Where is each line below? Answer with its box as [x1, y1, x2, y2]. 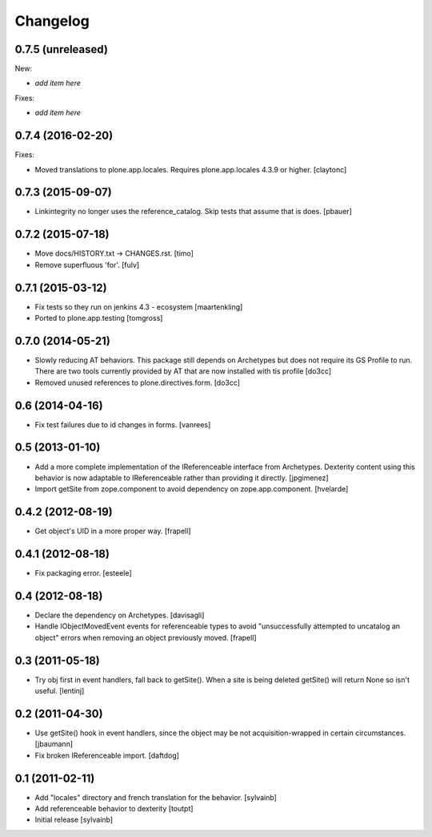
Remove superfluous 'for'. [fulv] [34, 260, 140, 269]
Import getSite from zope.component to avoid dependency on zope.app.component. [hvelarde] [34, 484, 349, 494]
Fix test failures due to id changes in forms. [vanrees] [34, 419, 211, 429]
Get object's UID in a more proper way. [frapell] [34, 526, 191, 536]
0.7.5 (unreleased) [14, 42, 108, 56]
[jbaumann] [34, 739, 74, 749]
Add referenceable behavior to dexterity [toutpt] [34, 804, 194, 814]
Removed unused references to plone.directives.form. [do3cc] [34, 378, 240, 387]
